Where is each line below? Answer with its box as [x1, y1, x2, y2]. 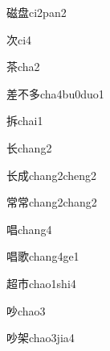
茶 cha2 [6, 58, 40, 75]
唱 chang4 [6, 220, 52, 237]
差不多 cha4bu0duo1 [6, 85, 104, 102]
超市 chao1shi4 [6, 274, 76, 291]
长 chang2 [6, 139, 52, 156]
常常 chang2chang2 [6, 194, 97, 211]
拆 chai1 [6, 112, 43, 129]
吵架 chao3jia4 [6, 329, 75, 346]
